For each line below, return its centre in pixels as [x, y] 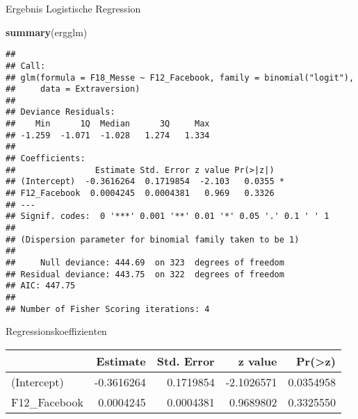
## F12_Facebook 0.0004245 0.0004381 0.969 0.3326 [140, 194]
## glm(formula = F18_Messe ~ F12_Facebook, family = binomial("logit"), [180, 77]
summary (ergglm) [47, 32]
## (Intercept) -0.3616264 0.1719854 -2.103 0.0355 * [145, 182]
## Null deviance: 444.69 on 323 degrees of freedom [145, 263]
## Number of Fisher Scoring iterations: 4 [108, 309]
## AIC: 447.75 [41, 286]
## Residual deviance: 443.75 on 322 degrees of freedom [145, 274]
